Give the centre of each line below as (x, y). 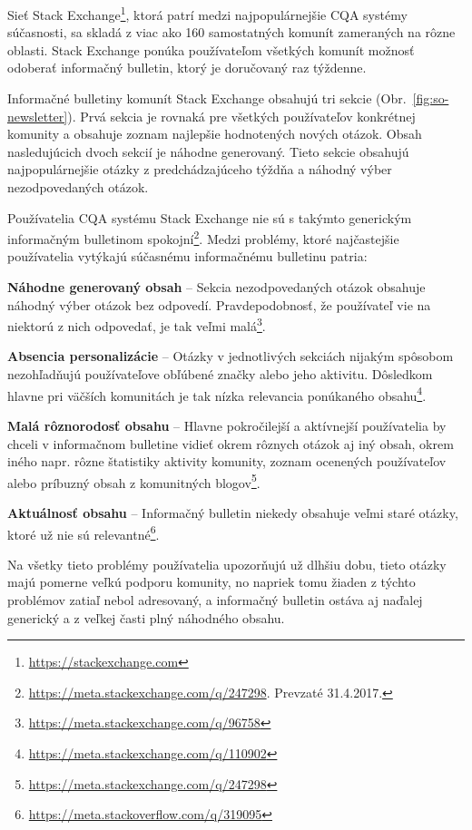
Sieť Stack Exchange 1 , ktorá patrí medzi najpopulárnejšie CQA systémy (207, 13)
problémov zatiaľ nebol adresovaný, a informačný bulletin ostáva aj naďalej (215, 599)
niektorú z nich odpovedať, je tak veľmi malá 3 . (137, 324)
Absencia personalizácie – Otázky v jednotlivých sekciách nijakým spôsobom (231, 356)
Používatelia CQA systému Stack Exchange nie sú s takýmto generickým (210, 217)
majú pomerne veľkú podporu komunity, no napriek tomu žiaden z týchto (211, 582)
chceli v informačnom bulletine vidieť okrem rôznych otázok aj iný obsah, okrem (231, 443)
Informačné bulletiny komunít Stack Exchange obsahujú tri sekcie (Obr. (207, 98)
